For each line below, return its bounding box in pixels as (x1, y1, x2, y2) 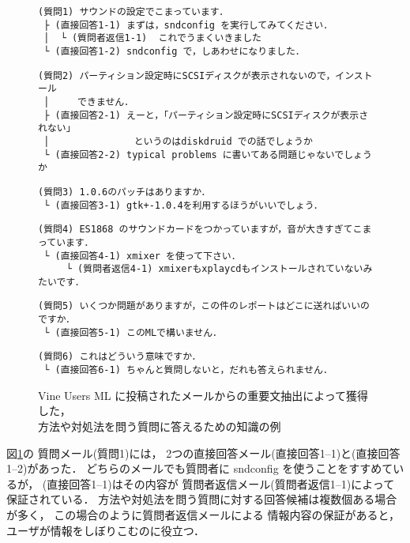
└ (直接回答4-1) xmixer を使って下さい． (43, 250, 241, 262)
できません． (77, 96, 134, 107)
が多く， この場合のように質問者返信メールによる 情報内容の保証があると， (6, 506, 400, 522)
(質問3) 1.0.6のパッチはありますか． (38, 186, 211, 198)
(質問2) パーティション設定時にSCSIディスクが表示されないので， (38, 70, 336, 81)
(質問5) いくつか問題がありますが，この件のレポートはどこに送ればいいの (38, 300, 370, 312)
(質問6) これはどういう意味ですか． (38, 351, 201, 363)
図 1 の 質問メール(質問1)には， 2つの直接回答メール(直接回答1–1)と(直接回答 (6, 444, 401, 461)
